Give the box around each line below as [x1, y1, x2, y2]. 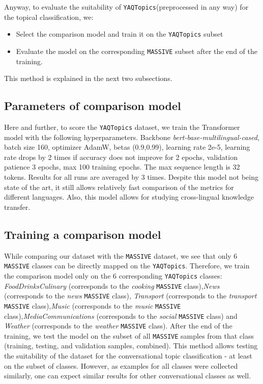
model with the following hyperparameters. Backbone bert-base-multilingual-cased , [4, 131, 259, 142]
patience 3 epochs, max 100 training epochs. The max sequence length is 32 [4, 161, 240, 172]
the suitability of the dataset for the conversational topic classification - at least [4, 350, 252, 361]
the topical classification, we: [4, 11, 94, 22]
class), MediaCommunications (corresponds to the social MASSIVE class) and [4, 310, 238, 321]
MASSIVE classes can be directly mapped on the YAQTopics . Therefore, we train [4, 260, 250, 271]
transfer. [4, 201, 31, 212]
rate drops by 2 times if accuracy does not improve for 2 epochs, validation [4, 151, 238, 162]
